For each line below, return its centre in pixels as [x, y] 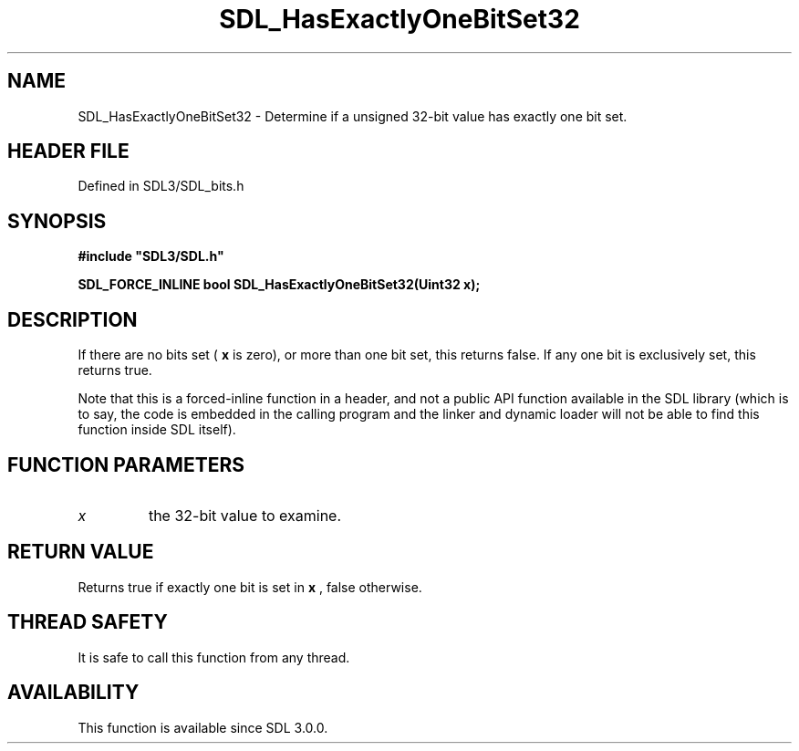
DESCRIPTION [73, 319]
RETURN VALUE [81, 552]
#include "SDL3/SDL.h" [151, 256]
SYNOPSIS [57, 221]
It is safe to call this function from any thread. [214, 657]
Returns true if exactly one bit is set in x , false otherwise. [250, 587]
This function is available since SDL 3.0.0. [203, 727]
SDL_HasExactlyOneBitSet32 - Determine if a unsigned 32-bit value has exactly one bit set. [353, 116]
